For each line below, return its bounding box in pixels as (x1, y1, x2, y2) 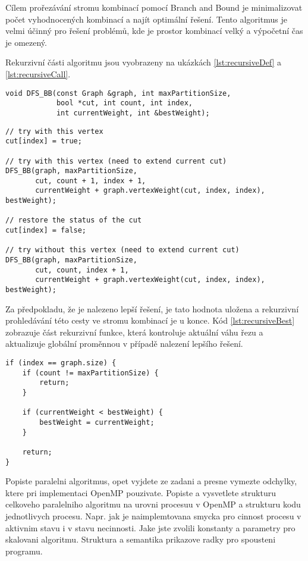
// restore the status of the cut (5, 216, 142, 225)
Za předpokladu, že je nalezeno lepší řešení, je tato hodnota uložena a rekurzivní (5, 302, 299, 315)
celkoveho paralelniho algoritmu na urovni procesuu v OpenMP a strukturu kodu (5, 498, 301, 510)
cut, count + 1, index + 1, (35, 176, 146, 185)
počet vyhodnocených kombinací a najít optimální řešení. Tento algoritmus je (5, 12, 287, 25)
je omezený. (5, 36, 47, 48)
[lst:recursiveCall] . (5, 67, 71, 80)
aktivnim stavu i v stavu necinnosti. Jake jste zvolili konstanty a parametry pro (5, 521, 296, 534)
